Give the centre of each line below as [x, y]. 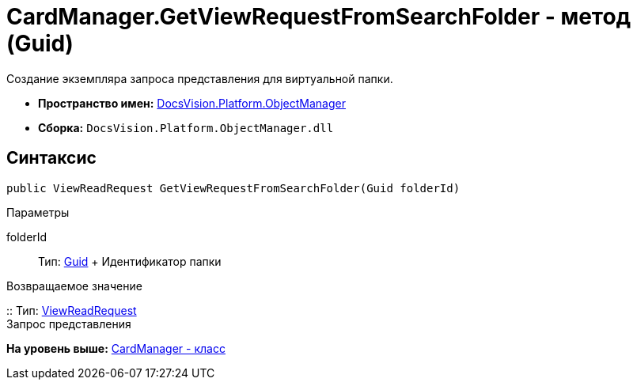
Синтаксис [51, 158]
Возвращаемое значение [74, 286]
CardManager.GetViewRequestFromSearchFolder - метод [319, 17]
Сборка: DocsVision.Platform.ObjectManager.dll [186, 127]
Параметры [38, 212]
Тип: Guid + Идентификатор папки [130, 261]
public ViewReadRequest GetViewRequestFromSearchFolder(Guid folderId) [233, 188]
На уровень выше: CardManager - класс [116, 348]
